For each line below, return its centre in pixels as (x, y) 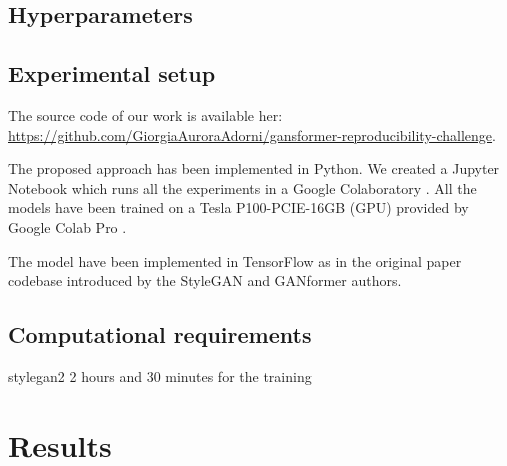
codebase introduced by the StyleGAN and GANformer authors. (205, 280)
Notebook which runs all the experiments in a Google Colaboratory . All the (242, 187)
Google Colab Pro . (67, 226)
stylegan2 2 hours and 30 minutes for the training (160, 375)
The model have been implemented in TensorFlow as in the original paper (235, 260)
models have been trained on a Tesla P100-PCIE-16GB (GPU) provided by (238, 207)
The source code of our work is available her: (145, 114)
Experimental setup (112, 73)
